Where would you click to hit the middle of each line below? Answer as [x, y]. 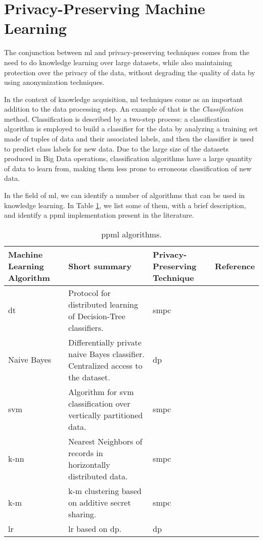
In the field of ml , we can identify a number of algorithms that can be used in [124, 195]
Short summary [100, 266]
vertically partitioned [106, 415]
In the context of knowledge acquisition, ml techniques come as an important [123, 99]
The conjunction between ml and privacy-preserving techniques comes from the [127, 52]
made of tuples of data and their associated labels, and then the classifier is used [129, 139]
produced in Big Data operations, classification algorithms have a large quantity [128, 158]
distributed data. [98, 476]
